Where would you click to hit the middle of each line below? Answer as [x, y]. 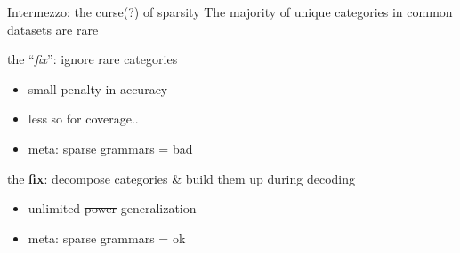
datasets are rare [53, 29]
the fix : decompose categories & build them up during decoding [182, 178]
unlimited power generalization [112, 208]
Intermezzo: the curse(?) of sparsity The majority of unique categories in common [230, 12]
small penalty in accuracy [98, 88]
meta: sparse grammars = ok [107, 237]
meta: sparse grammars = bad [110, 148]
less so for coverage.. [83, 119]
